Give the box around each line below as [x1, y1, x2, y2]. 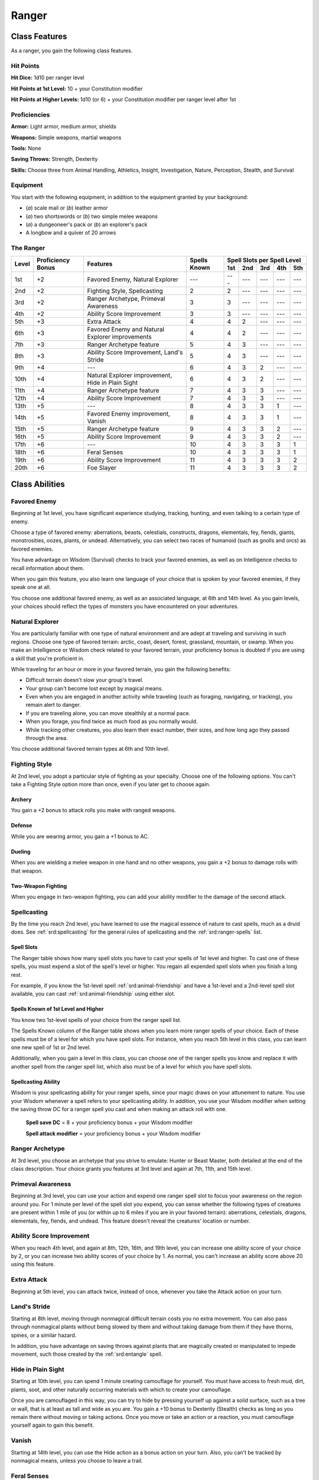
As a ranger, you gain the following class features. [11, 47, 133, 54]
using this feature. [11, 1261, 56, 1268]
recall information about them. [11, 564, 84, 571]
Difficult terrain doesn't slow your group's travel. [25, 677, 144, 684]
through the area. [25, 735, 68, 742]
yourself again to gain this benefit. [11, 1421, 95, 1429]
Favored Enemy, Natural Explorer [87, 275, 179, 284]
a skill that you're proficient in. [11, 655, 85, 662]
